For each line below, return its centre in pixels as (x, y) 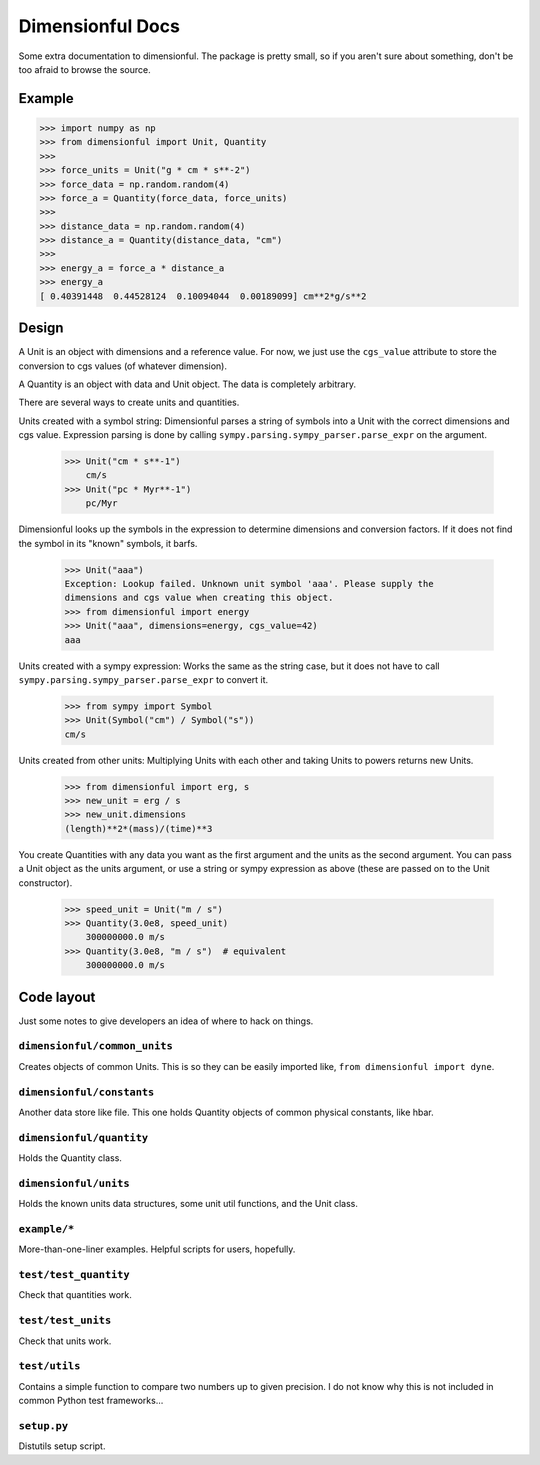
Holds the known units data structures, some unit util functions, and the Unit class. (188, 1204)
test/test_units (65, 1320)
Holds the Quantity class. (70, 1158)
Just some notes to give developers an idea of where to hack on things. (166, 1021)
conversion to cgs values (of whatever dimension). (122, 366)
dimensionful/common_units (96, 1046)
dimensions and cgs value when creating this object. (199, 598)
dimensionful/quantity (83, 1137)
